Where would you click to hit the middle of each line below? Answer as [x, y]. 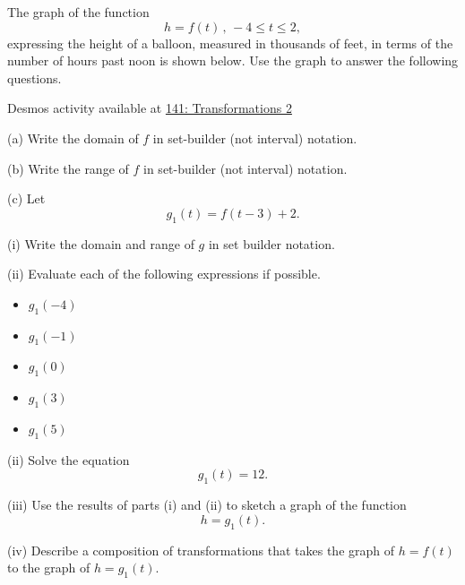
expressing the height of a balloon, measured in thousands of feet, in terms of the [230, 43]
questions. [34, 77]
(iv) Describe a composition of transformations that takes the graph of [201, 550]
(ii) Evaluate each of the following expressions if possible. [164, 274]
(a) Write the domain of [73, 138]
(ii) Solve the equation [69, 459]
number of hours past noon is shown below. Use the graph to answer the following [233, 60]
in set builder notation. [271, 243]
